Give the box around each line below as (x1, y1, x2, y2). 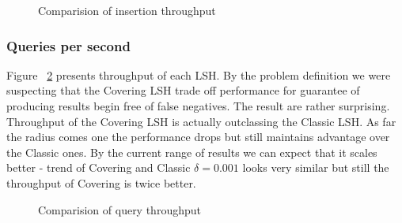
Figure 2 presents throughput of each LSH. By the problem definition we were (6, 66, 391, 83)
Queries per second (6, 35, 131, 55)
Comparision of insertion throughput (38, 2, 216, 18)
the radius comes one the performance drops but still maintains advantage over (6, 128, 390, 145)
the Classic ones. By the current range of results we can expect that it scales (6, 143, 377, 160)
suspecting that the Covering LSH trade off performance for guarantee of (6, 82, 360, 98)
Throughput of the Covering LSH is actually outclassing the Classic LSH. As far (6, 113, 396, 129)
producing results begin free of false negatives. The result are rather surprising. (6, 98, 390, 113)
